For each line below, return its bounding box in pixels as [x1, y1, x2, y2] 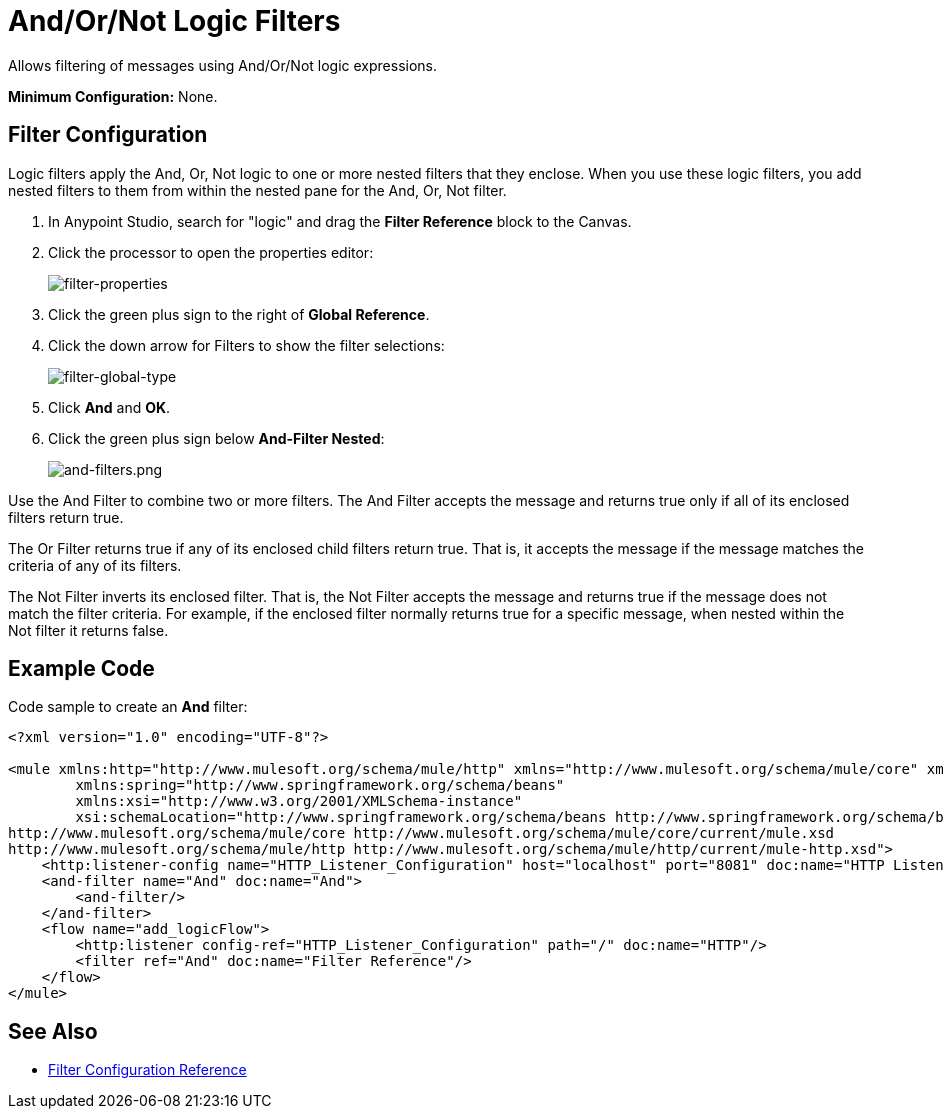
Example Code [8, 656, 155, 682]
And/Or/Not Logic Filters [8, 4, 341, 38]
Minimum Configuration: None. [8, 87, 218, 105]
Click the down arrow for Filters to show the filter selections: [48, 336, 445, 354]
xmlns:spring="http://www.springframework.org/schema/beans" [75, 777, 565, 794]
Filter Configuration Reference [48, 1061, 247, 1079]
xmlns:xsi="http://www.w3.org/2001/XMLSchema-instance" [75, 793, 523, 810]
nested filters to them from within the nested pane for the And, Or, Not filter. [8, 181, 507, 199]
